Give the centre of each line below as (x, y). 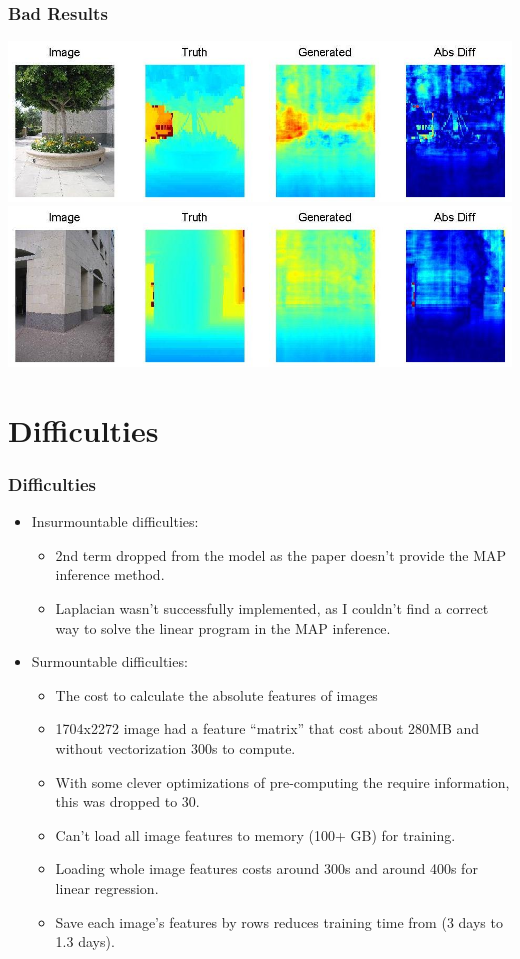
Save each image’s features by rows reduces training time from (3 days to (279, 921)
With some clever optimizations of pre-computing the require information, (282, 781)
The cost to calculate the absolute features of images (216, 694)
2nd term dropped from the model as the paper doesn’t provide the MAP (281, 554)
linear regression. (107, 887)
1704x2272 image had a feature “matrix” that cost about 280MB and (267, 728)
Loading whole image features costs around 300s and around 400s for (266, 868)
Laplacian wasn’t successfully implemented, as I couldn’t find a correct (272, 608)
